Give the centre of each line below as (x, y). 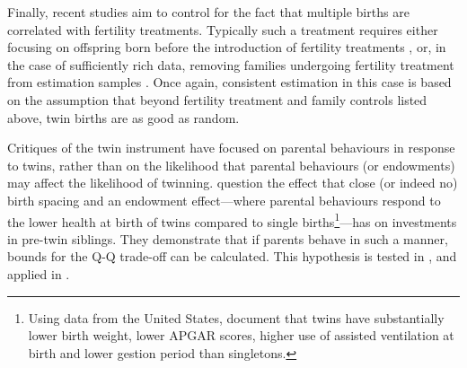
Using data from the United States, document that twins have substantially (236, 317)
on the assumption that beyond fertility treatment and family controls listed (217, 99)
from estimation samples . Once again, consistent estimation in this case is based (229, 82)
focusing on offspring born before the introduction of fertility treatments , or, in (227, 47)
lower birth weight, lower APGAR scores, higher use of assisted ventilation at (241, 335)
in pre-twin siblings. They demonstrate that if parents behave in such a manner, (228, 238)
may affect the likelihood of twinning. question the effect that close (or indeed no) (233, 183)
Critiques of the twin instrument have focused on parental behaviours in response (231, 148)
